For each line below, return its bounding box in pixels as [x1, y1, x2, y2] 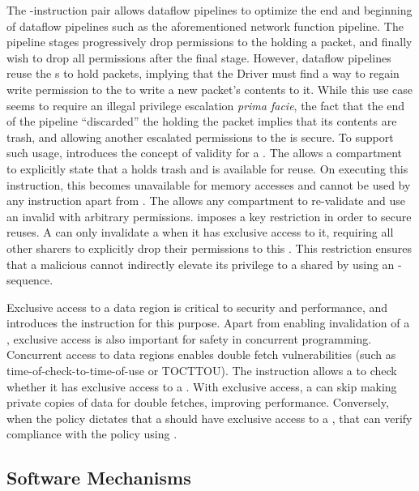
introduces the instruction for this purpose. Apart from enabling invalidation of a [6, 314, 410, 331]
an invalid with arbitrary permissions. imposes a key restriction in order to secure [6, 207, 412, 224]
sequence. [6, 271, 53, 288]
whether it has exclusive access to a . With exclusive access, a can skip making [6, 378, 397, 395]
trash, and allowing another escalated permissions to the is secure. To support [6, 128, 394, 145]
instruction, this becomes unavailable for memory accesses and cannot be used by [6, 176, 411, 193]
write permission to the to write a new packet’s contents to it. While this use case [6, 80, 413, 97]
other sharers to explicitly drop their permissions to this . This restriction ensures [6, 239, 413, 256]
